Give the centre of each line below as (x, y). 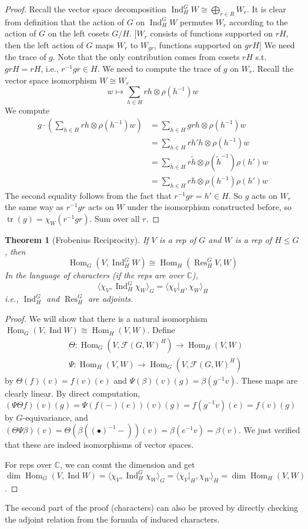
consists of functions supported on (211, 33)
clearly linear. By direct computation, (73, 393)
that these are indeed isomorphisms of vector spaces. (99, 445)
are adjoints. (111, 299)
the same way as (34, 207)
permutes (197, 21)
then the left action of (44, 44)
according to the (258, 21)
